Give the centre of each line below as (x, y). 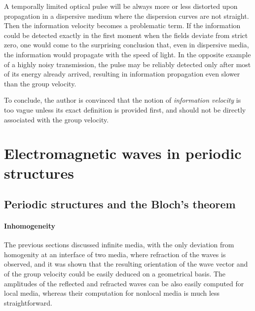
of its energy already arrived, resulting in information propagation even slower (122, 74)
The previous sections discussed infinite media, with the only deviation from (119, 245)
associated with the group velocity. (56, 119)
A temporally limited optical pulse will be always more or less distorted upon (121, 6)
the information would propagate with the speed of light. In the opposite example (127, 54)
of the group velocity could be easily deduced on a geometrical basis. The (115, 274)
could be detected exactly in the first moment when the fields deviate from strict (126, 35)
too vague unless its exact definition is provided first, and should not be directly (125, 109)
